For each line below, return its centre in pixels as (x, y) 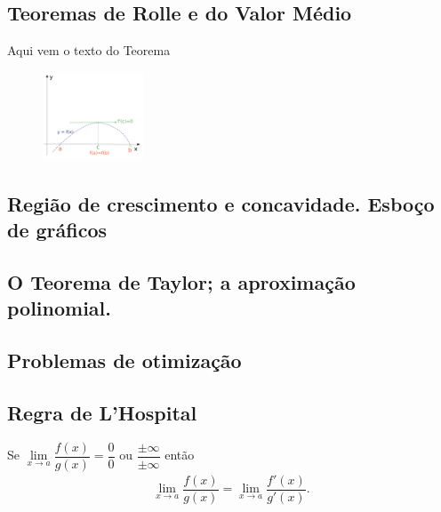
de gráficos (57, 230)
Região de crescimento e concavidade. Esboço (221, 203)
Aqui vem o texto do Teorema (89, 50)
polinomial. (60, 308)
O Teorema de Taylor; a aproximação (181, 281)
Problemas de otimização (124, 360)
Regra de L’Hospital (102, 412)
